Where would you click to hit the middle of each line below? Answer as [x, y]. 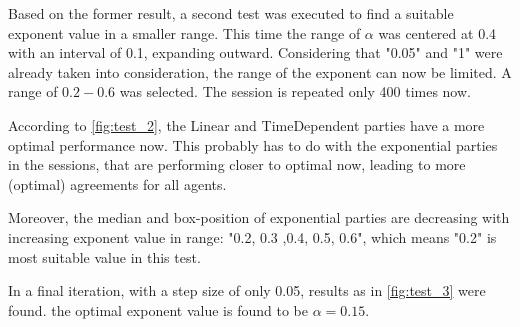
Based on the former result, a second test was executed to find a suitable [231, 13]
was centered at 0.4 [437, 32]
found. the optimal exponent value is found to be [158, 309]
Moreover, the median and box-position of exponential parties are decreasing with [259, 217]
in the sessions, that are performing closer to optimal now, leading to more [237, 164]
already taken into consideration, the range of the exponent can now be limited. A [260, 71]
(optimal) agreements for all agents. [117, 183]
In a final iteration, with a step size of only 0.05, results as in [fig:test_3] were [247, 290]
